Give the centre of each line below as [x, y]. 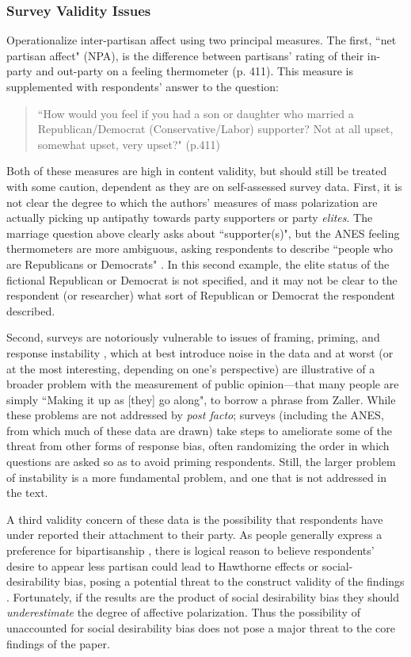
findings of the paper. [58, 643]
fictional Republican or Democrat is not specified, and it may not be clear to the [202, 279]
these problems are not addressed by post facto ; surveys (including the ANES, [195, 415]
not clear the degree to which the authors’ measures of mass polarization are [192, 202]
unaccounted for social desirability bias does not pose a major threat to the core [201, 628]
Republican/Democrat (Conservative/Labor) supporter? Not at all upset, [215, 129]
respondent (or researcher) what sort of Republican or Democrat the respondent [201, 295]
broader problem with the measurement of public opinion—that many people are [203, 384]
